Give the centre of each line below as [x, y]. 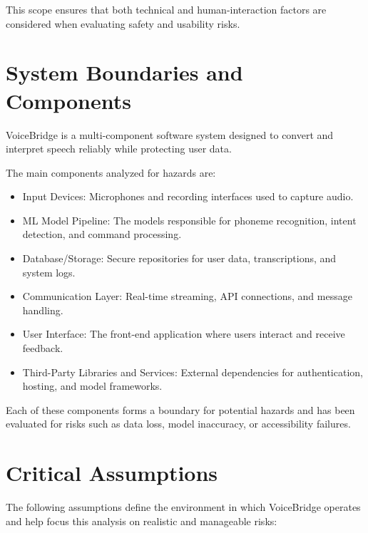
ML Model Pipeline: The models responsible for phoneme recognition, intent [189, 220]
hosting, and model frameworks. [92, 386]
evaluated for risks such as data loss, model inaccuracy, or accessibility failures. [178, 424]
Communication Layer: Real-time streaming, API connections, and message [187, 296]
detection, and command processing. [102, 234]
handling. [43, 310]
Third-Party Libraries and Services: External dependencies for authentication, [193, 372]
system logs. [49, 272]
